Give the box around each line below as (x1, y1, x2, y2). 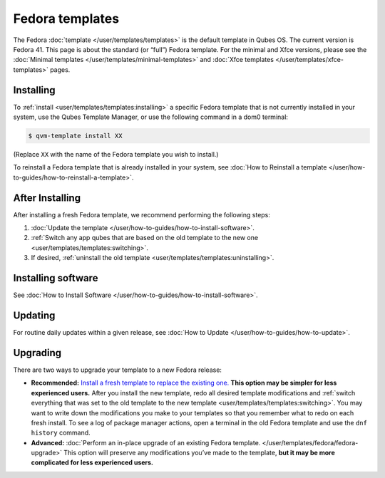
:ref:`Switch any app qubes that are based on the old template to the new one (31, 234, 259, 242)
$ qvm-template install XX (28, 132, 123, 140)
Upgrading (13, 346, 62, 359)
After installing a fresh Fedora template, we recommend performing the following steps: (13, 210, 271, 219)
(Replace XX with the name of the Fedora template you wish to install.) (13, 150, 219, 158)
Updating (13, 309, 56, 321)
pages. (50, 65, 71, 74)
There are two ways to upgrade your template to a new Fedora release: (13, 365, 222, 374)
